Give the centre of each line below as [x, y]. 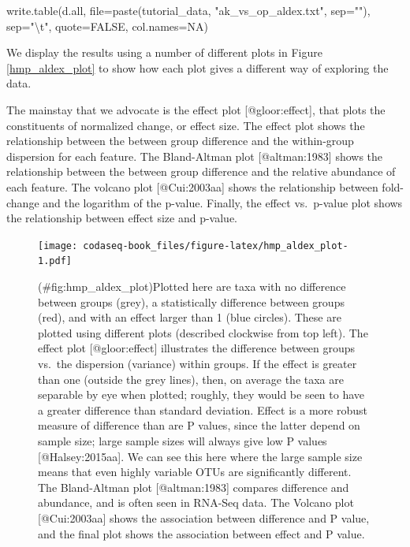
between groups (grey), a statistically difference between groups [191, 301]
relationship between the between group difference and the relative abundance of [201, 171]
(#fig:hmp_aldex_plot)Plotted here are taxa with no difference [192, 287]
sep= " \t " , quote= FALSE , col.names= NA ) [107, 26]
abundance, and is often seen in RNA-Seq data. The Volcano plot [196, 502]
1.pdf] [55, 261]
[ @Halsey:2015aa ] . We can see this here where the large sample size [200, 456]
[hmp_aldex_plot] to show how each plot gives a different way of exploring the [198, 67]
